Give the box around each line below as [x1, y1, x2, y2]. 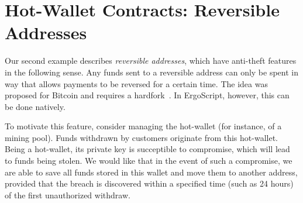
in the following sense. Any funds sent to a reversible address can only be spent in [5, 66, 298, 78]
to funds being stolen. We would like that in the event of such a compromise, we [5, 154, 292, 167]
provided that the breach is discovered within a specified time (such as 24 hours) [5, 177, 294, 190]
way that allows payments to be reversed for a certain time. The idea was [5, 77, 268, 90]
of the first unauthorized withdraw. [5, 188, 130, 201]
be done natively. [5, 100, 66, 112]
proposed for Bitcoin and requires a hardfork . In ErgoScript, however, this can [5, 89, 290, 101]
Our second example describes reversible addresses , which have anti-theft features [5, 54, 297, 67]
